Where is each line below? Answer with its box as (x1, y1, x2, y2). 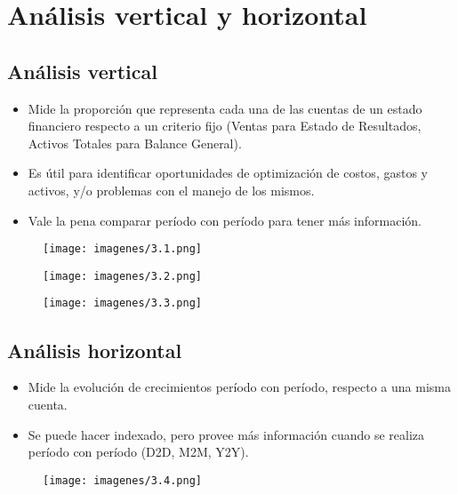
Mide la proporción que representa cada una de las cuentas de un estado (28, 99, 422, 117)
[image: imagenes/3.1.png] (43, 243, 202, 256)
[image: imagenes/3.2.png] (43, 269, 202, 283)
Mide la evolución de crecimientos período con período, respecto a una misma (28, 378, 451, 396)
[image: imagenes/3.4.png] (43, 474, 202, 487)
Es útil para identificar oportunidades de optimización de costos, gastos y (28, 163, 428, 182)
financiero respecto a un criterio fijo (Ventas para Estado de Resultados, (28, 116, 422, 135)
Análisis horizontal (7, 336, 182, 363)
